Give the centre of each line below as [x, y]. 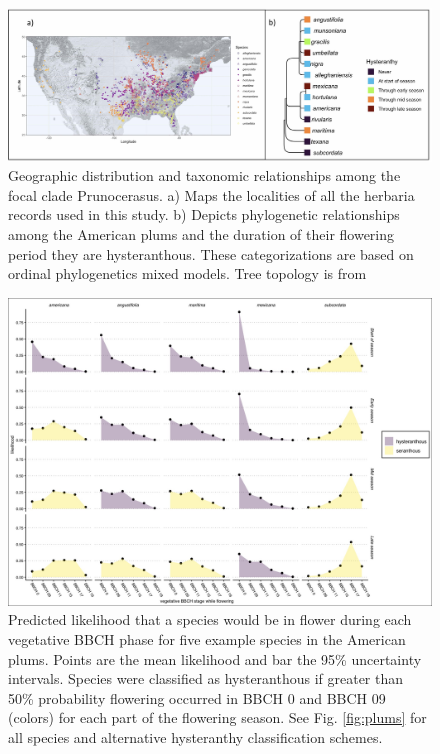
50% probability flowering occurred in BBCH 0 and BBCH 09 [197, 697]
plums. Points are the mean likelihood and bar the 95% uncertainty [215, 658]
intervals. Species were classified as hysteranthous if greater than [206, 678]
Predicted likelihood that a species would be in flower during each [210, 619]
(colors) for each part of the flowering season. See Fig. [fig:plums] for [217, 717]
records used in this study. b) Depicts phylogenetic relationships [204, 214]
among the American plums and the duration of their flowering [201, 233]
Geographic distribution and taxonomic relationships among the [204, 175]
